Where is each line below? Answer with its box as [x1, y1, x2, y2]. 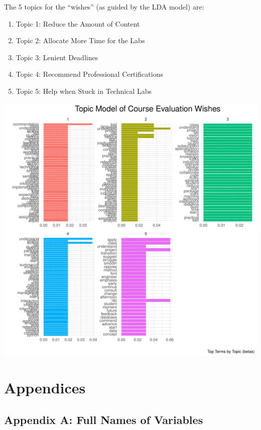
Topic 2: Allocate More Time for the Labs [16, 35, 145, 46]
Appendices [4, 377, 86, 398]
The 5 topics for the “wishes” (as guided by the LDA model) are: [4, 2, 204, 12]
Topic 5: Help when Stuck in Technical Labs [16, 85, 152, 96]
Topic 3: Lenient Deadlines [16, 52, 98, 62]
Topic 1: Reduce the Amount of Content [16, 18, 140, 29]
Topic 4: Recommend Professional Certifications [16, 69, 163, 79]
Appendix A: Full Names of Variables [4, 411, 203, 427]
